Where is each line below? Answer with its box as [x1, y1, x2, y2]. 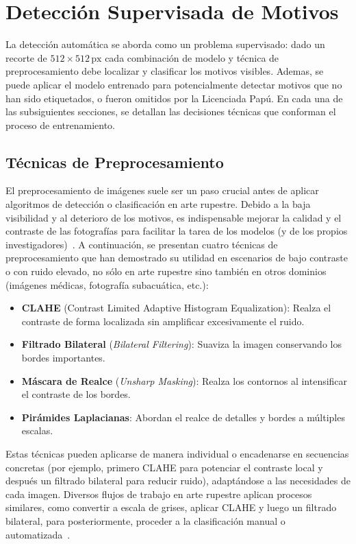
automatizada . [5, 527, 71, 541]
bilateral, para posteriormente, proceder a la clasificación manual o [5, 513, 285, 528]
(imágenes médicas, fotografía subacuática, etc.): [5, 277, 209, 292]
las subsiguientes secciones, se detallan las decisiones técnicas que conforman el [5, 104, 336, 119]
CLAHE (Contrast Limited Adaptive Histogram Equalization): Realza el [21, 300, 331, 315]
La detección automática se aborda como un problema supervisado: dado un [5, 37, 325, 51]
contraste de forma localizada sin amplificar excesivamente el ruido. [21, 314, 305, 328]
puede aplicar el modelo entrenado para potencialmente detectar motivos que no [5, 77, 342, 91]
